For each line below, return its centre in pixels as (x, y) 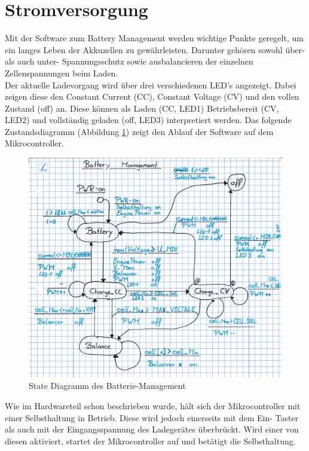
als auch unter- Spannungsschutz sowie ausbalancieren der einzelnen (129, 61)
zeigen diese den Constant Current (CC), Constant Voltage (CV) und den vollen (152, 96)
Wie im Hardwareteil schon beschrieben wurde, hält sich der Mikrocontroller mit (153, 405)
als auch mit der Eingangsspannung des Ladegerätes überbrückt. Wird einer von (152, 429)
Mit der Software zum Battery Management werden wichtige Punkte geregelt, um (154, 38)
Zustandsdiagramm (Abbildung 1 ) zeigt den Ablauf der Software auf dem (139, 131)
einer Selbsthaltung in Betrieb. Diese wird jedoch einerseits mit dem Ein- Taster (152, 417)
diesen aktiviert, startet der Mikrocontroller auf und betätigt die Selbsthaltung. (150, 441)
